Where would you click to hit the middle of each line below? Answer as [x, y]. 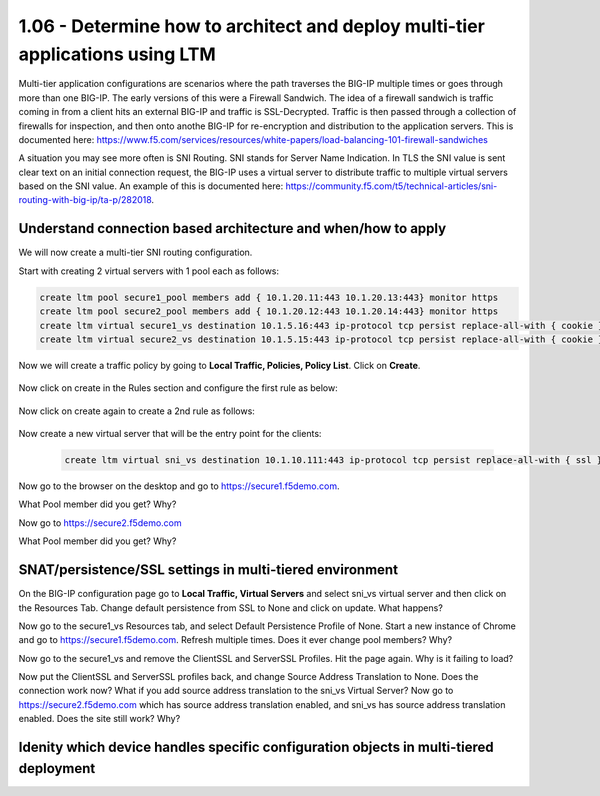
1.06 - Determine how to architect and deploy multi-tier [251, 26]
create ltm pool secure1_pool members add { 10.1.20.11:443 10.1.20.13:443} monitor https [269, 297]
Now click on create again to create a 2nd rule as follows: [136, 411]
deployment [57, 768]
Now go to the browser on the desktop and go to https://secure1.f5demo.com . [179, 486]
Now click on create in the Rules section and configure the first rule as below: [178, 388]
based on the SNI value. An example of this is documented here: [151, 186]
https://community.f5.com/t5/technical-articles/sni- [391, 186]
